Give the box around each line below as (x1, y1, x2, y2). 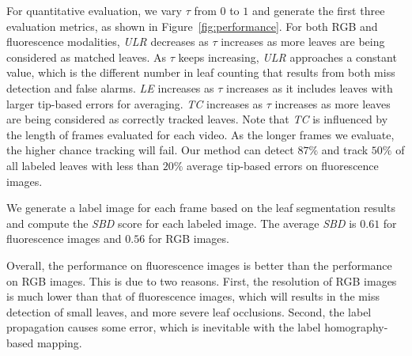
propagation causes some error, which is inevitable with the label (6, 319, 321, 335)
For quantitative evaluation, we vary (6, 2, 182, 18)
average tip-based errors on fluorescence (187, 157, 379, 173)
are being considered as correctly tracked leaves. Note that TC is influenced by (6, 111, 388, 127)
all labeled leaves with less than (6, 157, 160, 173)
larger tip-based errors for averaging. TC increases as (6, 95, 263, 112)
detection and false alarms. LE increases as (6, 79, 214, 96)
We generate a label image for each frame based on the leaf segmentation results (6, 199, 395, 216)
